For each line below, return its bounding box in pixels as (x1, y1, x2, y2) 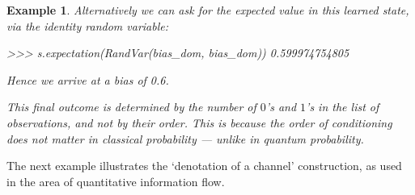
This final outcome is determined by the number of (6, 98, 256, 115)
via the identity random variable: (6, 17, 169, 34)
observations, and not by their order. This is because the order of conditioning (6, 114, 392, 131)
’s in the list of (306, 98, 379, 115)
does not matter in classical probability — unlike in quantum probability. (6, 130, 364, 147)
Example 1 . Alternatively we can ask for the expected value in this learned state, (6, 2, 409, 18)
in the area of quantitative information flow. (6, 172, 225, 189)
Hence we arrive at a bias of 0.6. (6, 71, 169, 88)
